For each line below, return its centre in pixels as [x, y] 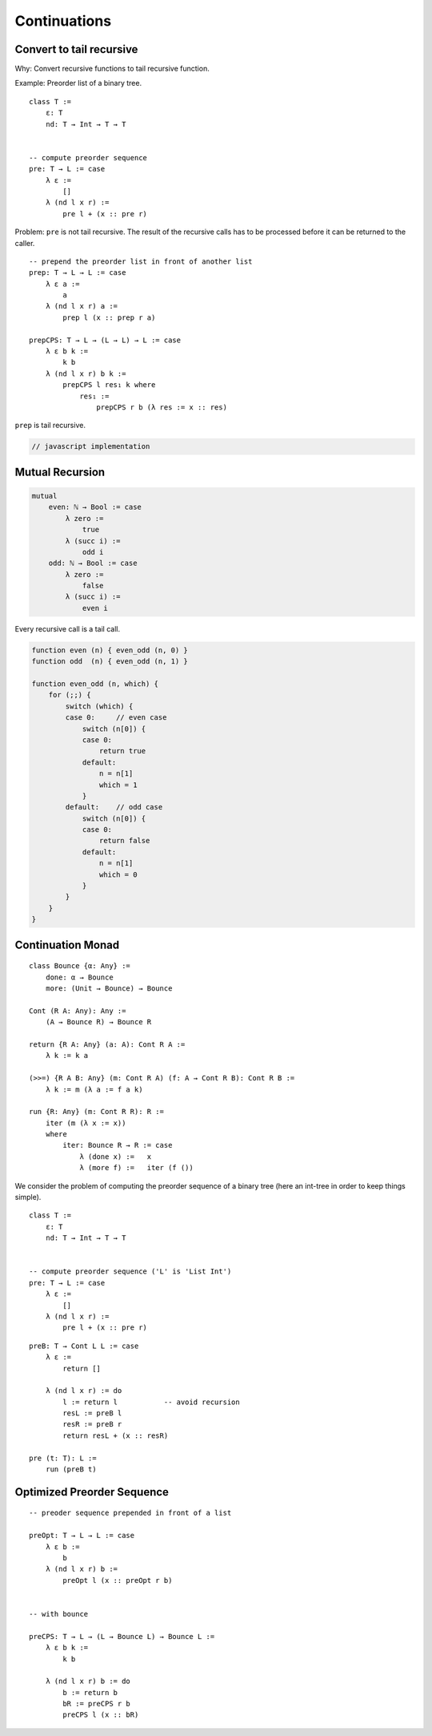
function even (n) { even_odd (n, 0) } [110, 650]
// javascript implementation [91, 446]
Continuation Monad [67, 945]
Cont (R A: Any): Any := [78, 1011]
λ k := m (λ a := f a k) [94, 1089]
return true [122, 751]
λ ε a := [62, 284]
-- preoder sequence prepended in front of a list [130, 1513]
